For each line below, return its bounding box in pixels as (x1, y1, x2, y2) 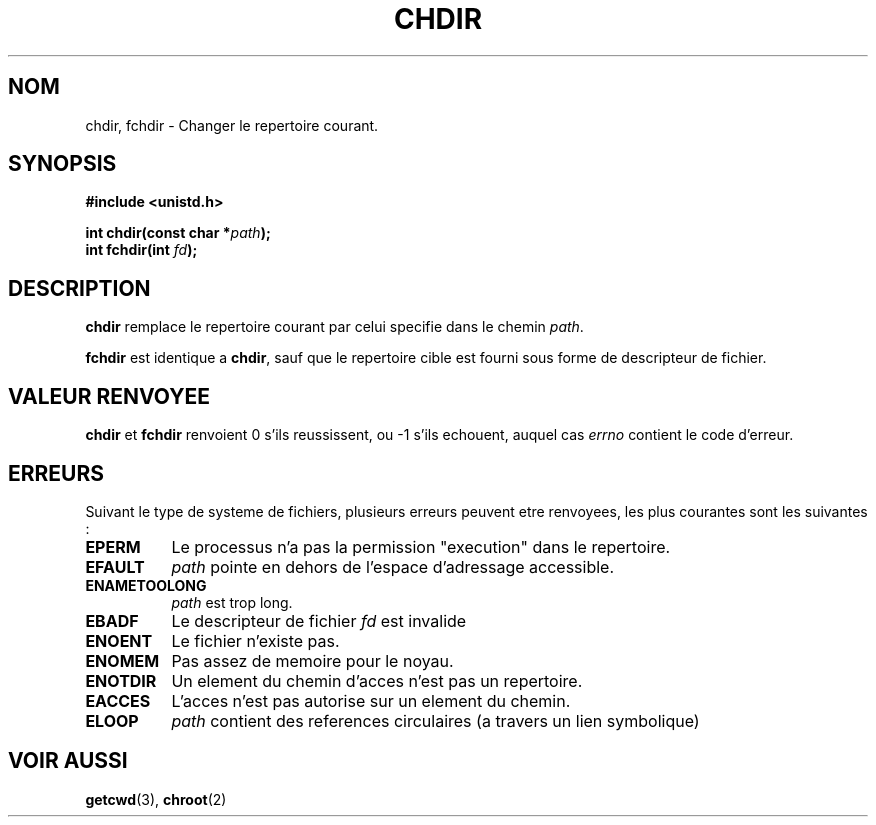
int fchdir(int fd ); (85, 241, 198, 259)
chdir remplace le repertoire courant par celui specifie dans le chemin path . (85, 318, 584, 336)
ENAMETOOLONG (85, 576, 207, 594)
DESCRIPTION (8, 275, 151, 301)
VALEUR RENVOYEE (8, 383, 210, 409)
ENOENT (85, 630, 153, 651)
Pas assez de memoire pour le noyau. (171, 650, 454, 671)
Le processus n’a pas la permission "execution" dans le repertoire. (171, 536, 671, 557)
